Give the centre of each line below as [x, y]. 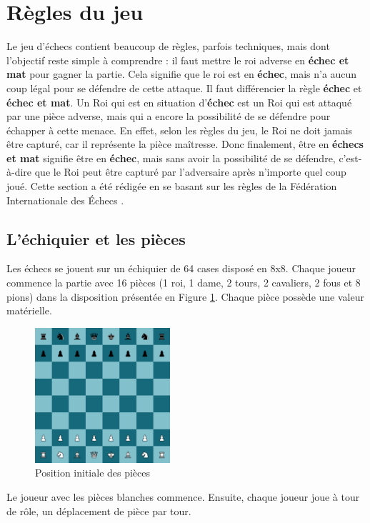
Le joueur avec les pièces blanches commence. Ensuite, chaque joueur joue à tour [183, 496]
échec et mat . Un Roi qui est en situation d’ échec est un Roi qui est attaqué [179, 102]
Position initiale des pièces [93, 473]
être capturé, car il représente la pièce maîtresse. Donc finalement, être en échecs [185, 144]
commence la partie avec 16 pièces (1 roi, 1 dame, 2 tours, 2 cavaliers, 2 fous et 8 [184, 283]
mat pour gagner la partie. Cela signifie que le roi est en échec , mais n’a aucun [182, 74]
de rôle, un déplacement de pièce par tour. [99, 510]
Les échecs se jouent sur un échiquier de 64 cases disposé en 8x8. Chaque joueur [181, 268]
